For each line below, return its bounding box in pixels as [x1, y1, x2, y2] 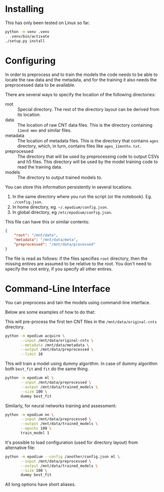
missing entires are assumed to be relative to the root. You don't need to [5, 260, 152, 267]
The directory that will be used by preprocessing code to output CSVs [17, 153, 159, 159]
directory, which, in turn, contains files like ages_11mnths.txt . [17, 143, 141, 149]
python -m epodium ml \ [5, 376, 54, 381]
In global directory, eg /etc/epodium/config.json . [12, 209, 112, 215]
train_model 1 [20, 430, 50, 436]
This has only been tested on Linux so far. [5, 20, 90, 26]
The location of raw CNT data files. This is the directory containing [17, 122, 153, 128]
